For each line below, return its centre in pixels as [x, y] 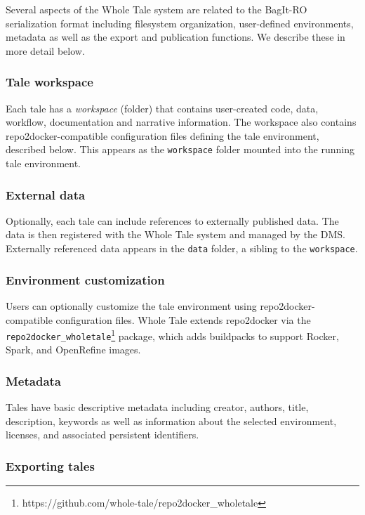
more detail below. [45, 50]
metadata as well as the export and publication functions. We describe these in [175, 37]
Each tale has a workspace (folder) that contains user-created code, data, [162, 108]
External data [46, 194]
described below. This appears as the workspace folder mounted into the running [180, 149]
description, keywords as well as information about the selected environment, [171, 421]
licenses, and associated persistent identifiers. [102, 435]
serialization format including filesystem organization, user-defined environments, [180, 23]
